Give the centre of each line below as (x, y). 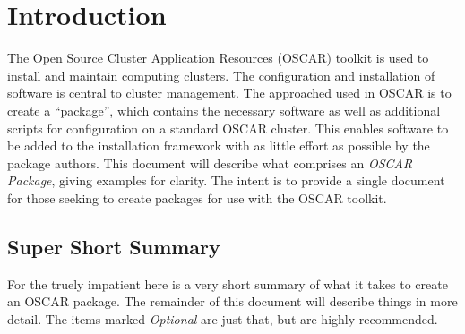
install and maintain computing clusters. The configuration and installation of (221, 75)
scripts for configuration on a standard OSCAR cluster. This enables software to (228, 128)
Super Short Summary (114, 246)
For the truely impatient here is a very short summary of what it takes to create (228, 283)
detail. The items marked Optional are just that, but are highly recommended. (223, 318)
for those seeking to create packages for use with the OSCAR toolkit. (197, 197)
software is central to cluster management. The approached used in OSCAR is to (229, 93)
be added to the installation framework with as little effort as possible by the (219, 146)
